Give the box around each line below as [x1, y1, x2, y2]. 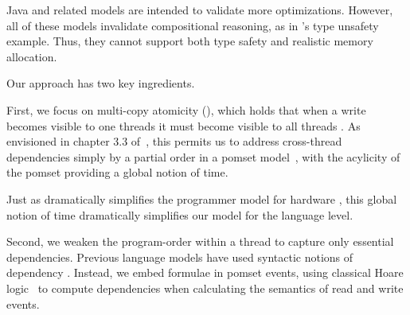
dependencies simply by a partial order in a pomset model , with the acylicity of [6, 148, 400, 165]
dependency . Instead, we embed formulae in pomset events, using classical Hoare [6, 264, 404, 281]
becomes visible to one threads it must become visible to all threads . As [6, 117, 361, 134]
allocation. [6, 48, 57, 64]
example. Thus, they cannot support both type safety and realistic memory [6, 33, 373, 49]
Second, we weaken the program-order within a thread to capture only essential [6, 233, 394, 250]
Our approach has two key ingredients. [6, 75, 195, 91]
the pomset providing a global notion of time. [6, 164, 228, 181]
